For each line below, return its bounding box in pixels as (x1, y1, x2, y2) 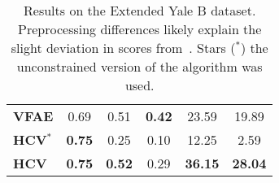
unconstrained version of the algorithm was (16, 57, 263, 76)
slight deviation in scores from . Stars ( (11, 38, 236, 57)
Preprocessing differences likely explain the (18, 20, 262, 38)
